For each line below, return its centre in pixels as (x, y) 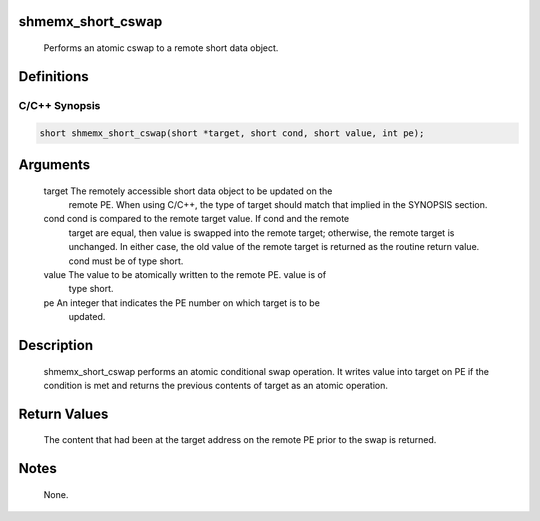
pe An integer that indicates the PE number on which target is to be (181, 302)
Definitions (53, 76)
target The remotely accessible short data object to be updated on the (188, 191)
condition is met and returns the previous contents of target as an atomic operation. (216, 385)
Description (56, 345)
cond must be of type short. (126, 261)
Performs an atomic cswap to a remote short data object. (161, 48)
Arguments (54, 164)
